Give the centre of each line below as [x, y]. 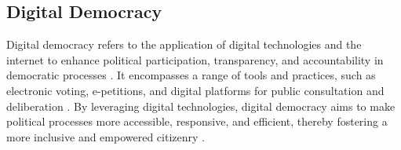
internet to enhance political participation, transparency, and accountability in [195, 59]
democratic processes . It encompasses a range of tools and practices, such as [191, 75]
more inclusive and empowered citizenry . [106, 136]
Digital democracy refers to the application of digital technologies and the [184, 44]
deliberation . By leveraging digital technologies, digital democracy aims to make [201, 106]
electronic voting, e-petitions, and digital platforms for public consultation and [195, 90]
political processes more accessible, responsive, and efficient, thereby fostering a [197, 121]
